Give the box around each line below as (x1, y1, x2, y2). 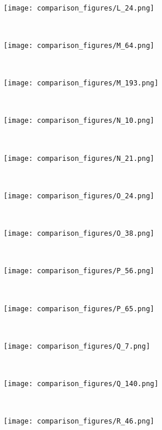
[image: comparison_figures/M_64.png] (4, 41, 154, 50)
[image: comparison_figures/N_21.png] (4, 154, 154, 163)
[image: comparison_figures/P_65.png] (4, 304, 154, 313)
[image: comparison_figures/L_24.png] (4, 4, 154, 12)
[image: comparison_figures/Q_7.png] (4, 342, 150, 350)
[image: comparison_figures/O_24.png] (4, 191, 154, 200)
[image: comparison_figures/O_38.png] (4, 229, 154, 238)
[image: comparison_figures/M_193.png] (4, 79, 158, 88)
